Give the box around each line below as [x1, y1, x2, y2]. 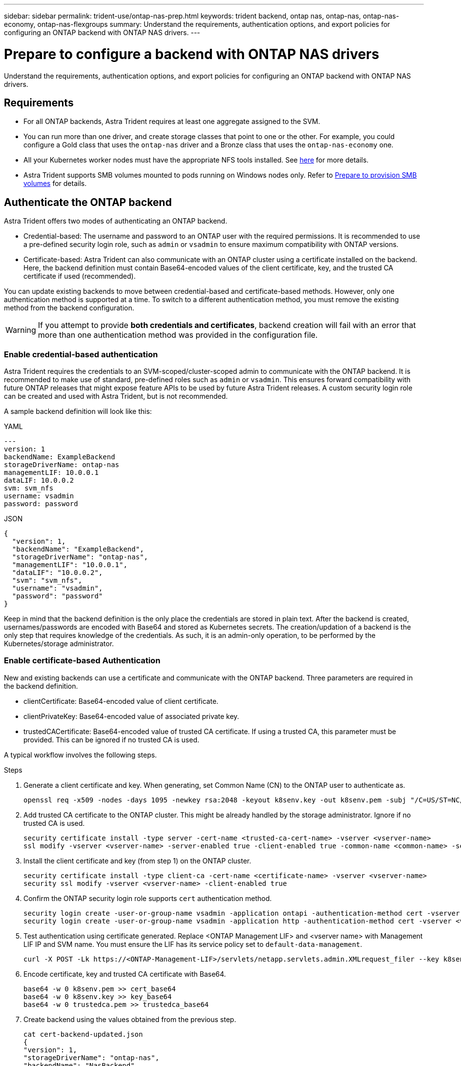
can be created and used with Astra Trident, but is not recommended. [4, 391, 228, 400]
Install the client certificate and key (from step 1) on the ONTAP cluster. [23, 856, 251, 865]
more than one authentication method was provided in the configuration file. [38, 330, 318, 340]
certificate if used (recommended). [23, 272, 136, 281]
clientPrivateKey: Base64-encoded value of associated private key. [23, 712, 239, 720]
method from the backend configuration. [4, 304, 134, 312]
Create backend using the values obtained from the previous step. [23, 1015, 236, 1024]
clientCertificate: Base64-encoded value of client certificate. [23, 697, 219, 705]
